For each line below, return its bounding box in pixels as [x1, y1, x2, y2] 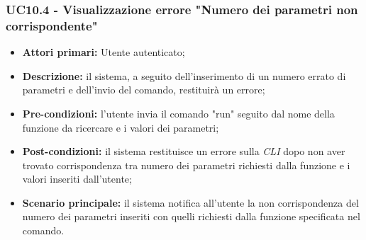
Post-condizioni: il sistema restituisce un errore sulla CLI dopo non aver [22, 144, 345, 159]
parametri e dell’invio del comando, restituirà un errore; [22, 82, 265, 97]
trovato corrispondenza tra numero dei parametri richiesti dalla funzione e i [22, 157, 350, 172]
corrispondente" [6, 16, 98, 34]
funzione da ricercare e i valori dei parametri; [22, 120, 219, 135]
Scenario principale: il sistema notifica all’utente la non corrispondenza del [22, 195, 359, 210]
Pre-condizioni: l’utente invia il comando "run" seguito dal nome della [22, 105, 335, 120]
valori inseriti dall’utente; [22, 171, 132, 186]
